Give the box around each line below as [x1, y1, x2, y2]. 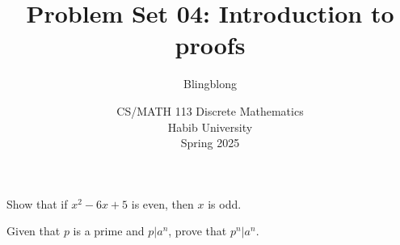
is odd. [208, 195, 242, 212]
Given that [6, 222, 61, 239]
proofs [175, 28, 246, 61]
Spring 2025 [180, 134, 240, 151]
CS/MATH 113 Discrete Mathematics [116, 102, 304, 119]
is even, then [131, 195, 194, 212]
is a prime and [73, 222, 145, 239]
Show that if [6, 195, 68, 212]
